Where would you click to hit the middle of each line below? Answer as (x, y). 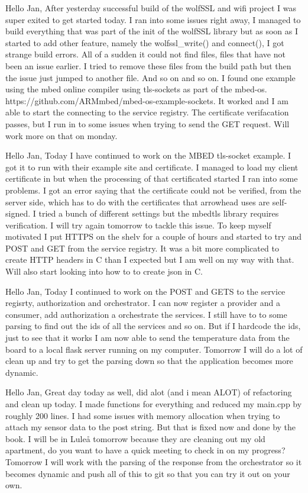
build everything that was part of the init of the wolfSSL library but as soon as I (152, 31)
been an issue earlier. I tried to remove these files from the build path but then (148, 65)
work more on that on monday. (61, 135)
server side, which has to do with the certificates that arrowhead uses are (138, 202)
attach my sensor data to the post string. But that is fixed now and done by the (151, 427)
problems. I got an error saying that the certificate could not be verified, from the (153, 190)
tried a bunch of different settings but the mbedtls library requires (159, 213)
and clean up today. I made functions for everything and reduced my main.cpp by (154, 404)
